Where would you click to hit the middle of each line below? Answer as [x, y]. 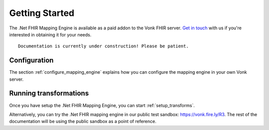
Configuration [31, 61]
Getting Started [42, 13]
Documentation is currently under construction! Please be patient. [103, 46]
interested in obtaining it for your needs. [50, 34]
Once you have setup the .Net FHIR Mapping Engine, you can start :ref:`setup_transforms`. [102, 105]
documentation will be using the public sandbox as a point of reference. [83, 122]
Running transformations [49, 93]
